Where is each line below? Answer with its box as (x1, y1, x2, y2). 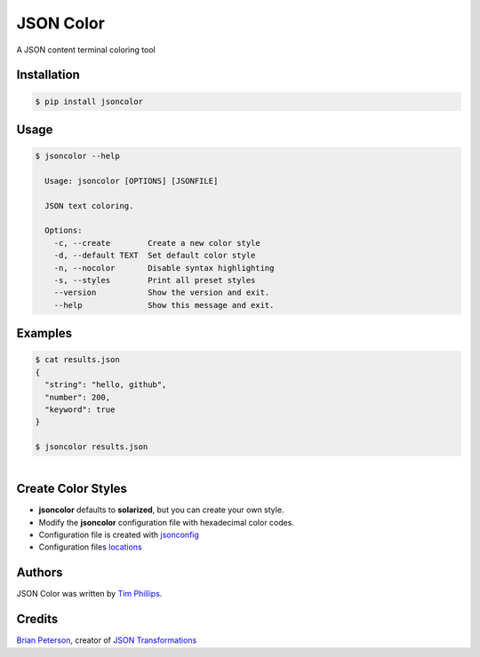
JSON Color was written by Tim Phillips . (16, 589, 163, 599)
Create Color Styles (16, 481, 128, 496)
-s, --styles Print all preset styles (53, 275, 256, 286)
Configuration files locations (38, 542, 142, 552)
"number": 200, (44, 392, 111, 402)
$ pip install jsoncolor (35, 96, 144, 107)
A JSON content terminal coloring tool (16, 44, 156, 55)
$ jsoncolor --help (35, 151, 120, 162)
